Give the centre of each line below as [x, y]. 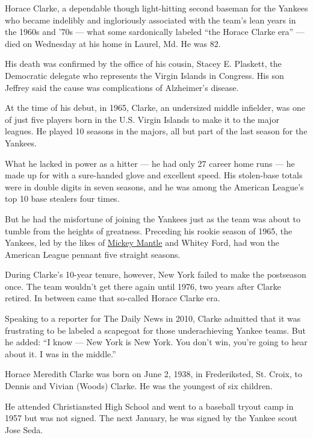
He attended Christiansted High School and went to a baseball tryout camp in [149, 406]
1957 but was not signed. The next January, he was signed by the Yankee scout [151, 418]
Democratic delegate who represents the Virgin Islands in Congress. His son [144, 75]
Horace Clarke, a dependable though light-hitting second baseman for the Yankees [156, 8]
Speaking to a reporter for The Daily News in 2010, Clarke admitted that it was [153, 318]
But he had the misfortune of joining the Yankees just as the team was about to [153, 218]
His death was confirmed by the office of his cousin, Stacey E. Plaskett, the [143, 64]
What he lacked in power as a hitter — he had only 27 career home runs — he [150, 163]
